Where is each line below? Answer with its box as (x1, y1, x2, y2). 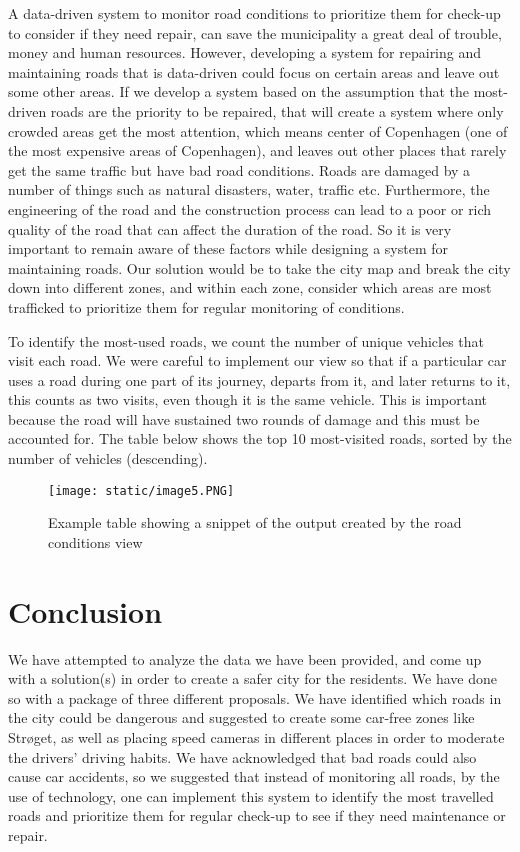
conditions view (48, 531, 143, 552)
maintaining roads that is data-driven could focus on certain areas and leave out (8, 61, 500, 82)
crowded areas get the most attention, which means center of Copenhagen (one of (8, 120, 508, 141)
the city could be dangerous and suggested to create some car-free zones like (8, 707, 475, 728)
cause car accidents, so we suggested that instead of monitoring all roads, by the (8, 766, 500, 787)
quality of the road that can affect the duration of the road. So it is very (8, 218, 452, 239)
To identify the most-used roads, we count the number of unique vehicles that (8, 330, 484, 351)
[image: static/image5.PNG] (48, 483, 235, 498)
